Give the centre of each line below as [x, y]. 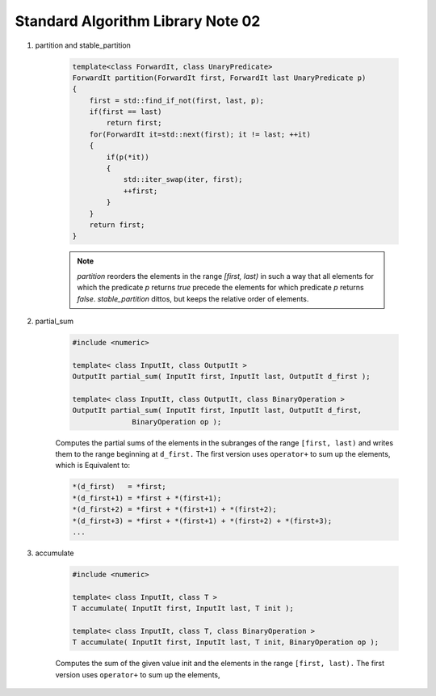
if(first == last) [126, 112]
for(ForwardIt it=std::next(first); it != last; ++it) [200, 134]
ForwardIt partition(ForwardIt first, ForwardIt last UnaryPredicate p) [219, 78]
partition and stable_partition [83, 45]
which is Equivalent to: [93, 466]
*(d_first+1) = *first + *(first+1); [147, 498]
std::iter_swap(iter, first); [183, 179]
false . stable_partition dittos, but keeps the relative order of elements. [193, 298]
